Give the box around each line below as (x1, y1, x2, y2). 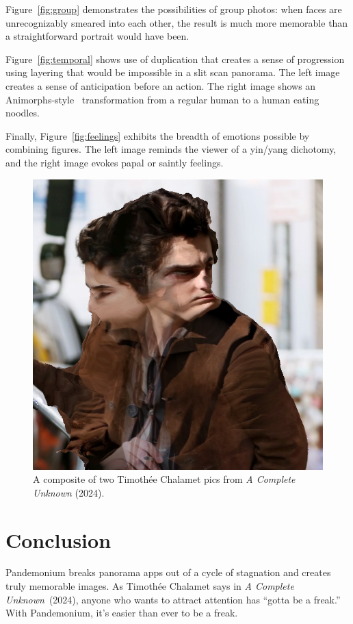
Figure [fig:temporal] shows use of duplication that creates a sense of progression (5, 51, 345, 66)
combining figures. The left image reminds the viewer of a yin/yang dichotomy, (5, 142, 337, 156)
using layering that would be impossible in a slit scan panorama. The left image (5, 65, 340, 79)
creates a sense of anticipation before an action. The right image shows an (5, 78, 316, 92)
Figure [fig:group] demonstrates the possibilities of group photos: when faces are (5, 2, 342, 16)
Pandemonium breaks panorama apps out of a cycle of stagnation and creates (5, 565, 331, 579)
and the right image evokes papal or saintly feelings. (5, 155, 224, 169)
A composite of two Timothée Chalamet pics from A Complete (33, 472, 296, 486)
